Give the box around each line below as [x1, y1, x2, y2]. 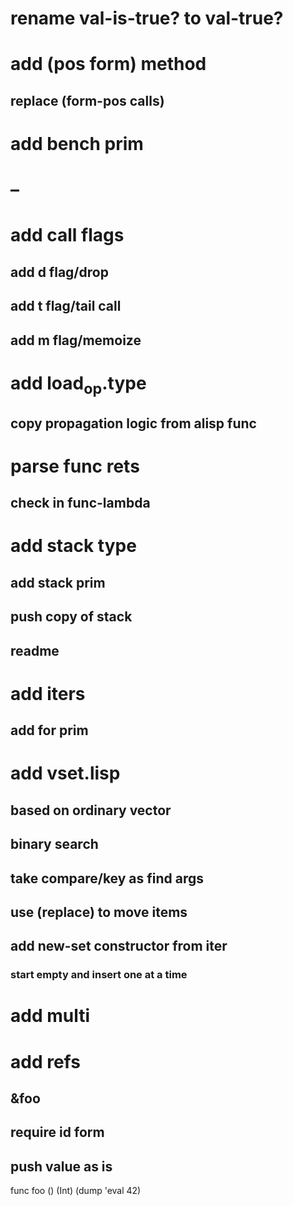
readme [10, 642, 60, 659]
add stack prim [10, 574, 106, 591]
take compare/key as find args [10, 870, 205, 887]
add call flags [10, 224, 125, 247]
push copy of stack [10, 608, 133, 626]
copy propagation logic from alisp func [10, 415, 257, 432]
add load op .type [10, 372, 147, 398]
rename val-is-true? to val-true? [10, 7, 284, 30]
